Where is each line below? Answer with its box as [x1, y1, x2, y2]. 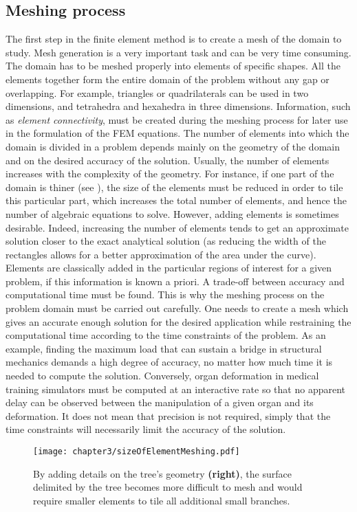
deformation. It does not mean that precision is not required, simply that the [6, 408, 331, 423]
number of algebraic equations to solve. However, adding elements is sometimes [6, 206, 339, 221]
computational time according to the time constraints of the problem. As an [6, 328, 326, 342]
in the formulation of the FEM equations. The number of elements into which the [6, 126, 349, 140]
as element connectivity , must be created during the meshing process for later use [6, 112, 348, 126]
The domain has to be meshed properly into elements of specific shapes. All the [6, 58, 341, 73]
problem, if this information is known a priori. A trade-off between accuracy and [6, 274, 345, 288]
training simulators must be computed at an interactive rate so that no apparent [6, 381, 346, 396]
